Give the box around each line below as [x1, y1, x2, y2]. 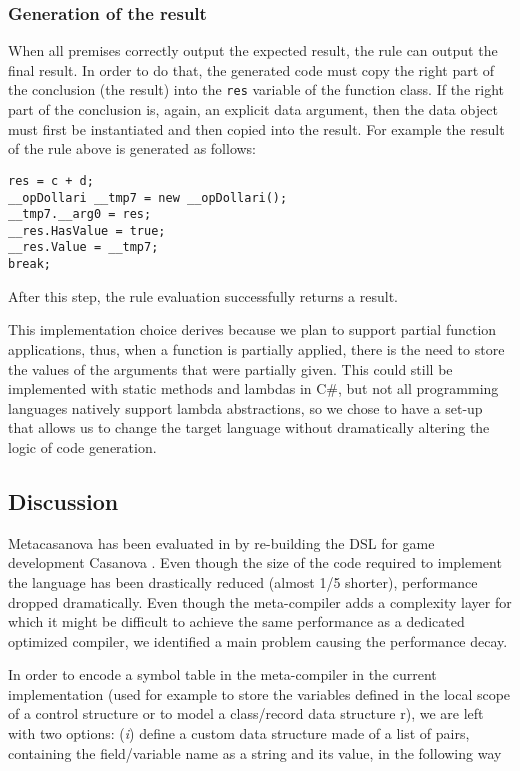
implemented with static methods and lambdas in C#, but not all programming [8, 378, 499, 399]
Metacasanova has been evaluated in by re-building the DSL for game [8, 532, 435, 553]
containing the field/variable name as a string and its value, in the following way [8, 742, 502, 763]
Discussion [8, 485, 119, 516]
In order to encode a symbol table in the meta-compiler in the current [8, 664, 437, 685]
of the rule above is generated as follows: [8, 138, 257, 159]
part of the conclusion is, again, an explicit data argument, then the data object [8, 99, 498, 120]
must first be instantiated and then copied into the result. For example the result [8, 118, 505, 139]
